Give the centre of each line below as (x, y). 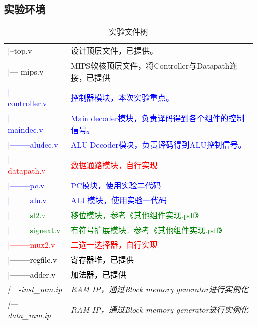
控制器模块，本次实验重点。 (122, 98)
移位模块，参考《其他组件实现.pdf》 (134, 215)
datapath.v (27, 171)
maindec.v (25, 130)
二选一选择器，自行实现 (114, 245)
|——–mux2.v (32, 244)
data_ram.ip (29, 315)
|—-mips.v (26, 71)
